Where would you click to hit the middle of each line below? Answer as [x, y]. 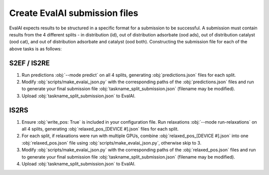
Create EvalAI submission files [74, 13]
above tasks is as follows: [36, 49]
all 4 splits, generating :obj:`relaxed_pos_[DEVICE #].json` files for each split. [100, 129]
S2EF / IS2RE [29, 63]
